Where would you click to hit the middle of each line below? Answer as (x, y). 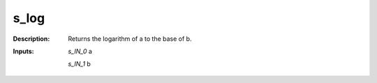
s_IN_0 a (80, 51)
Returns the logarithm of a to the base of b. (130, 39)
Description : (31, 39)
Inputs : (23, 51)
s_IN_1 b (79, 64)
